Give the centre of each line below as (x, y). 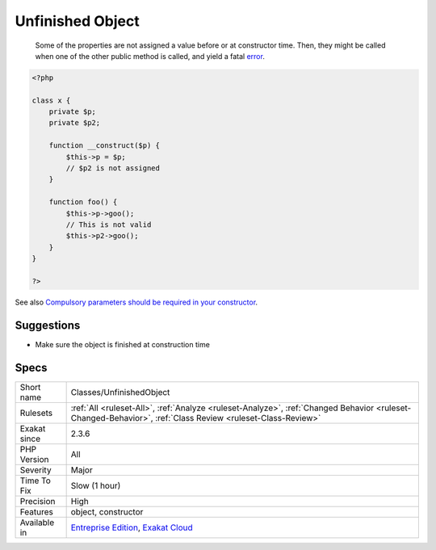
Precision (38, 501)
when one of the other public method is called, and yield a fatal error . (150, 56)
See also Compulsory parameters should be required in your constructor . (136, 302)
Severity (36, 470)
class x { (51, 100)
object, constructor (107, 511)
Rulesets (36, 413)
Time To (36, 481)
